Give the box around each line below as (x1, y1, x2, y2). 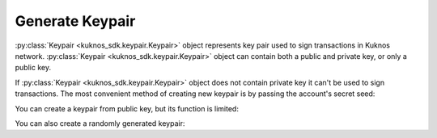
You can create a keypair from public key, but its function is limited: (15, 103, 239, 113)
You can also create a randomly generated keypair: (15, 118, 185, 128)
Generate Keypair (15, 12, 136, 30)
